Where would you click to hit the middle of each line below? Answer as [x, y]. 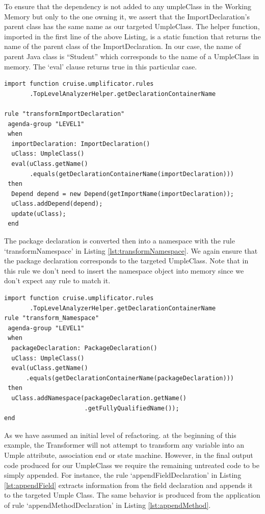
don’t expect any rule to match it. [57, 280]
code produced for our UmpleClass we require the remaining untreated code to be [132, 465]
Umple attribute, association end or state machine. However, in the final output [129, 455]
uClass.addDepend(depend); [57, 204]
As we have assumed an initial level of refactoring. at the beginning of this [120, 435]
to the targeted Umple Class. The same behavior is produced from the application [132, 495]
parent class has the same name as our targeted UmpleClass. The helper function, [132, 26]
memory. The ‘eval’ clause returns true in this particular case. [101, 66]
